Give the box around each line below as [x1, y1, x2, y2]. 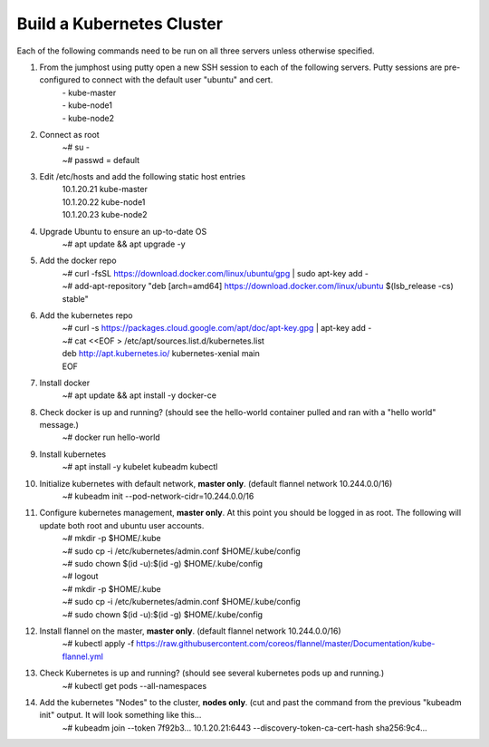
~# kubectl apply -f [62, 638, 135, 649]
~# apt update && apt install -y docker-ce [62, 390, 217, 401]
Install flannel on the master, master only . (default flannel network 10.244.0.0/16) [39, 626, 341, 636]
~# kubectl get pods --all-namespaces [62, 680, 207, 691]
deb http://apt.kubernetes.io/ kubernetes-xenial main [62, 348, 260, 359]
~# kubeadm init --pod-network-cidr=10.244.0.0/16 [62, 490, 254, 502]
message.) [39, 420, 79, 431]
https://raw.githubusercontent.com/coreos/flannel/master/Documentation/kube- [136, 638, 436, 649]
